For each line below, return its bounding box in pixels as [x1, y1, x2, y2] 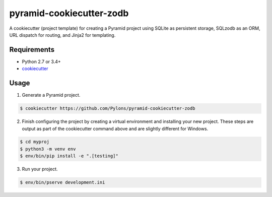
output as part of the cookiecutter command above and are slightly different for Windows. [22, 125, 209, 132]
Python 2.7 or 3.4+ [22, 58, 61, 64]
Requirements [9, 45, 55, 54]
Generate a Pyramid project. [22, 92, 81, 98]
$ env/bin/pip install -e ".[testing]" [20, 153, 118, 159]
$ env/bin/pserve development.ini [20, 179, 105, 185]
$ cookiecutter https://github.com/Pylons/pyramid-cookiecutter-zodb [20, 106, 195, 111]
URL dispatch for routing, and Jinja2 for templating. [9, 32, 116, 38]
